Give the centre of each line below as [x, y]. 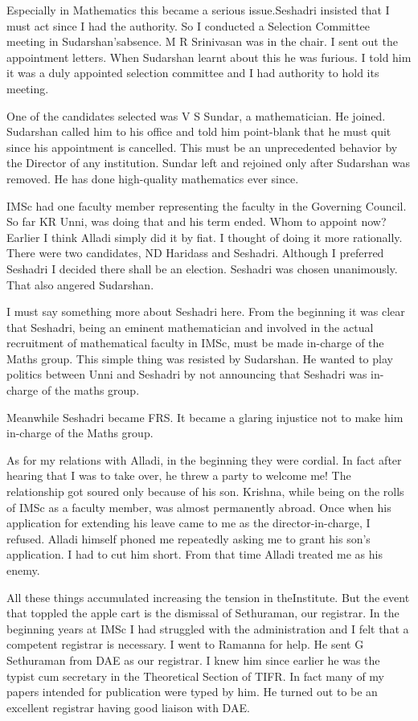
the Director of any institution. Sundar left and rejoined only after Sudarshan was [209, 163]
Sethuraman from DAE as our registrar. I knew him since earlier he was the [193, 660]
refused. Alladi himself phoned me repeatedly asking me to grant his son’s [189, 538]
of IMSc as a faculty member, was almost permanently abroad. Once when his [199, 507]
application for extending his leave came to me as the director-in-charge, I [189, 523]
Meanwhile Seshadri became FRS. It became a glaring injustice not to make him [205, 417]
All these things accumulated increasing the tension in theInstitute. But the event [208, 597]
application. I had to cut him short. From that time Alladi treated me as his [195, 554]
